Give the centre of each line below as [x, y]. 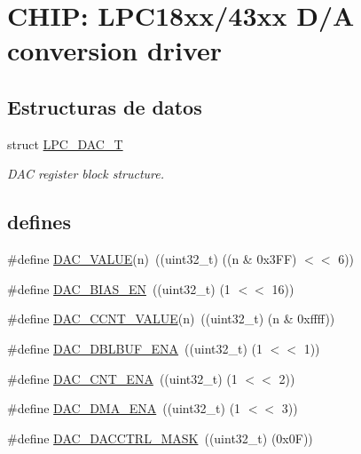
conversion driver [115, 50]
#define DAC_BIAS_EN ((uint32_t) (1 [119, 288]
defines [39, 222]
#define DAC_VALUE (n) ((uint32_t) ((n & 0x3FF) [152, 259]
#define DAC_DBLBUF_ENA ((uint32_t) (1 [135, 348]
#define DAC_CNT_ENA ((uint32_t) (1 [122, 378]
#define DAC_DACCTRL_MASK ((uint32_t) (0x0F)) [160, 438]
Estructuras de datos [105, 106]
